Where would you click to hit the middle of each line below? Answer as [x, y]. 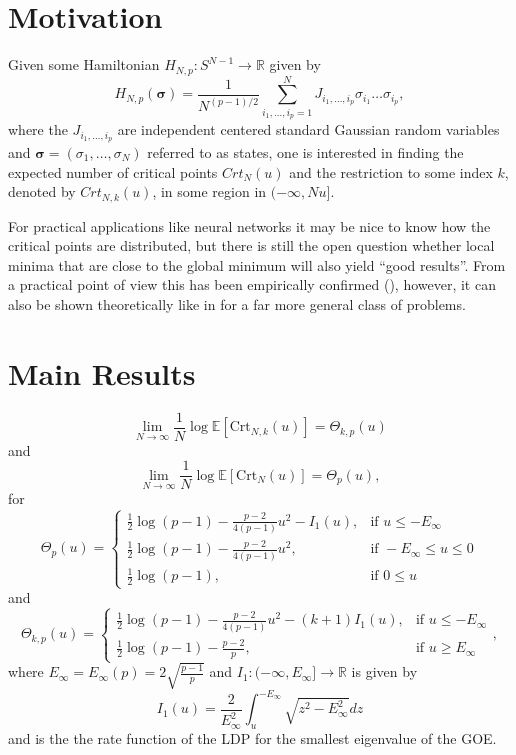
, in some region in [209, 191]
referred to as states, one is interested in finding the [305, 151]
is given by [384, 671]
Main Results [102, 372]
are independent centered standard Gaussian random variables [308, 129]
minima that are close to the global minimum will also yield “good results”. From [257, 264]
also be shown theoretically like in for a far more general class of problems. [237, 303]
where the [38, 129]
